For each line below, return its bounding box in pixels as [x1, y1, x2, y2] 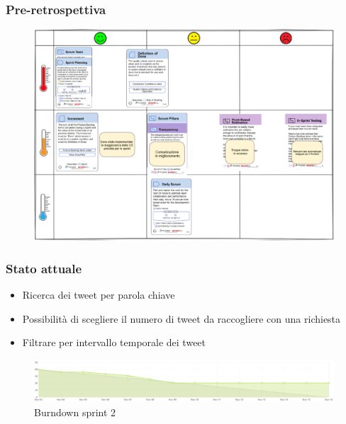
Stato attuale [6, 259, 82, 277]
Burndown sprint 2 [34, 404, 116, 419]
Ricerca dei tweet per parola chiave [22, 287, 175, 302]
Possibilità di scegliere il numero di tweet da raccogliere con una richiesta [22, 311, 341, 326]
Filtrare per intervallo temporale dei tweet [22, 335, 206, 350]
